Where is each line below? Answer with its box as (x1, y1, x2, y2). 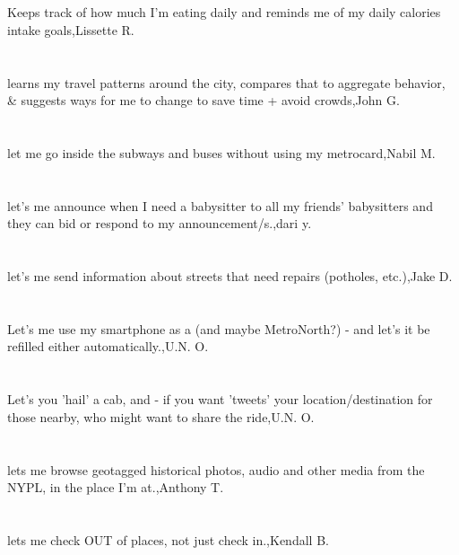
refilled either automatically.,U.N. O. (7, 337, 209, 356)
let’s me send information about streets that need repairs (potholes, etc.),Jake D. (7, 267, 453, 286)
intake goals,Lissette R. (7, 20, 134, 39)
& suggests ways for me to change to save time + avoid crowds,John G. (7, 91, 400, 110)
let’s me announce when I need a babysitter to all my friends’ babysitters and (7, 196, 433, 215)
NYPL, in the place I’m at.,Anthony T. (7, 478, 224, 497)
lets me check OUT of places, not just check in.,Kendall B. (7, 531, 329, 549)
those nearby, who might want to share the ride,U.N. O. (7, 407, 315, 426)
